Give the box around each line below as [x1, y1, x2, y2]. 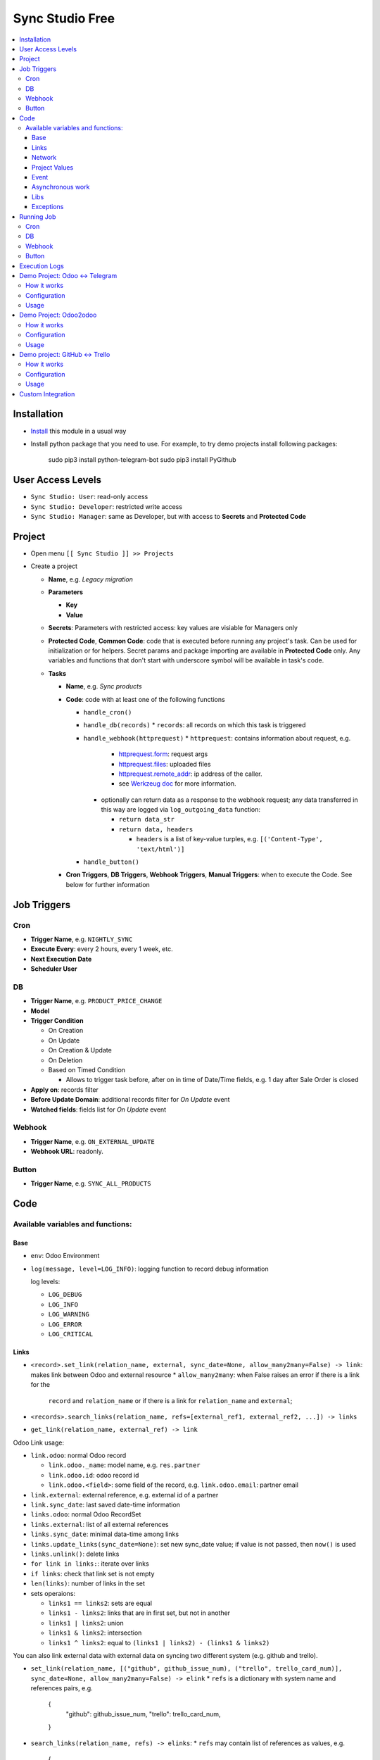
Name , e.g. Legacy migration [48, 574, 133, 584]
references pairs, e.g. [30, 1684, 93, 1692]
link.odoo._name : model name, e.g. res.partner [48, 1461, 201, 1469]
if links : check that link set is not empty [30, 1569, 155, 1578]
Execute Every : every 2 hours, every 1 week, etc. [30, 945, 173, 953]
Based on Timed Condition [48, 1066, 126, 1074]
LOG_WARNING [48, 1310, 89, 1319]
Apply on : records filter [30, 1085, 99, 1094]
